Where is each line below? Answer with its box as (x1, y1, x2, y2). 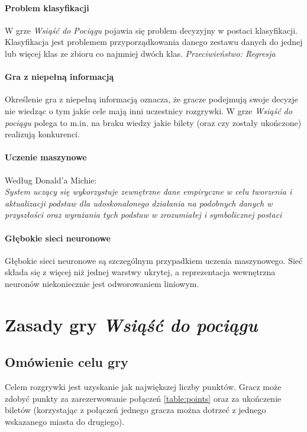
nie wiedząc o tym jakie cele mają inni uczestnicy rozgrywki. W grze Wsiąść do (5, 104, 292, 117)
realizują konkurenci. (5, 128, 80, 140)
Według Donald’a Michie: (5, 173, 97, 186)
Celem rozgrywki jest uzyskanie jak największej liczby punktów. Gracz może (5, 381, 282, 393)
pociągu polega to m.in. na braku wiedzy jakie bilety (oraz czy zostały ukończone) (5, 116, 302, 128)
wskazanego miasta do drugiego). (5, 415, 125, 427)
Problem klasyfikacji (5, 1, 89, 14)
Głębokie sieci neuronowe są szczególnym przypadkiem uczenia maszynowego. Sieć (5, 254, 303, 266)
